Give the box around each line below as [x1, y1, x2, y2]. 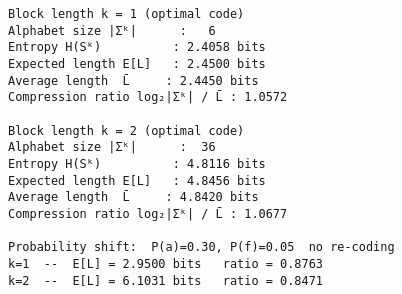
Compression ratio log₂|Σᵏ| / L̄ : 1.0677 [8, 206, 288, 221]
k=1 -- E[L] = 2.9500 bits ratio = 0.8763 [8, 256, 323, 271]
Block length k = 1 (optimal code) [8, 7, 245, 21]
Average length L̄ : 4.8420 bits [8, 190, 259, 205]
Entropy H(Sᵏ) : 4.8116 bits [8, 156, 266, 171]
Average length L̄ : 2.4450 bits [8, 73, 259, 88]
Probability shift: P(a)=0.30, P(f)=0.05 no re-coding [8, 240, 395, 255]
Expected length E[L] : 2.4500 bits [8, 56, 266, 71]
